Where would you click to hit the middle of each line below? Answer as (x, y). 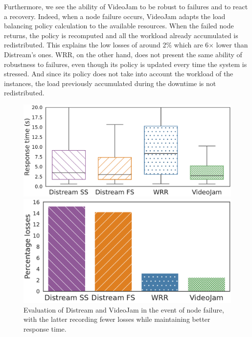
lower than (232, 45)
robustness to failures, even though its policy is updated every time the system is (126, 64)
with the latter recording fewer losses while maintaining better (117, 319)
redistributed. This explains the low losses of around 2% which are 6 (106, 45)
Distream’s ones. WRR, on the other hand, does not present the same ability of (123, 54)
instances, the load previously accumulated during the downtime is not (110, 83)
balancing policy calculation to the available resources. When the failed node (119, 26)
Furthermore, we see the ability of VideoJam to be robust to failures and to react (126, 6)
